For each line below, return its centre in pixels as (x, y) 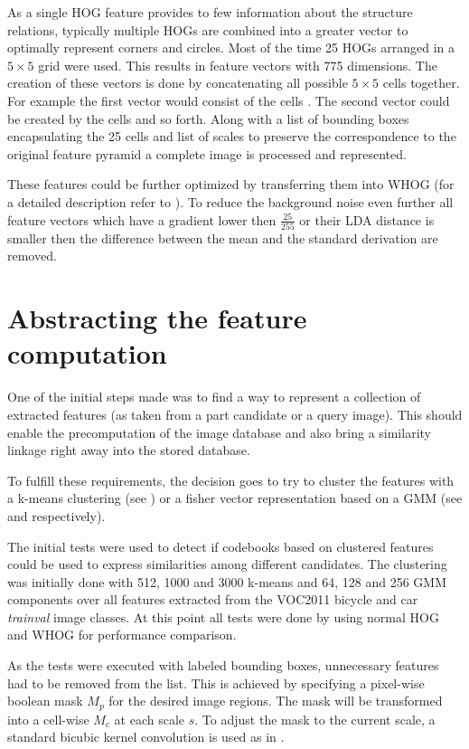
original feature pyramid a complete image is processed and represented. (207, 153)
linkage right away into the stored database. (129, 450)
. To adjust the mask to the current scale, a (315, 719)
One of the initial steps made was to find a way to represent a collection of (214, 397)
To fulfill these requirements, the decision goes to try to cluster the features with (231, 480)
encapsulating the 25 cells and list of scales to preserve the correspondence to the (232, 136)
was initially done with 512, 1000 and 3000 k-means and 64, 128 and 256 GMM (227, 581)
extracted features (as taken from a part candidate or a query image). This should (235, 414)
